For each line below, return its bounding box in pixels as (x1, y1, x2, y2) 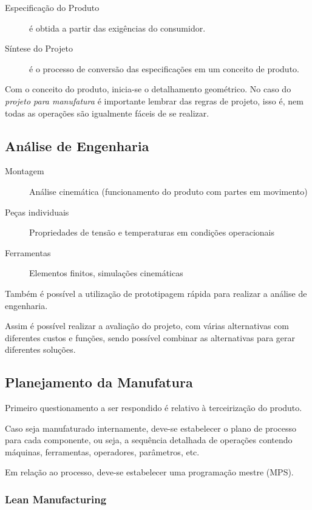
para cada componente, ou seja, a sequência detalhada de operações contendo (5, 433, 293, 446)
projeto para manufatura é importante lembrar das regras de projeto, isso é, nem (5, 94, 304, 107)
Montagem (5, 165, 44, 177)
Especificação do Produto (5, 1, 100, 13)
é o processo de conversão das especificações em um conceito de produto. (29, 62, 299, 75)
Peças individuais (5, 205, 69, 218)
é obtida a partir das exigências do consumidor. (29, 21, 206, 34)
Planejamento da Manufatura (5, 373, 193, 392)
